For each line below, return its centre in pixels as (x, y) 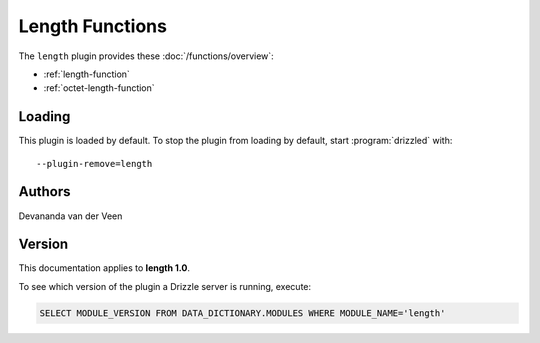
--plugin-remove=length (94, 163)
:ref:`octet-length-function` (99, 88)
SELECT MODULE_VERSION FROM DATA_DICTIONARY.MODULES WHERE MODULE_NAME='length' (242, 313)
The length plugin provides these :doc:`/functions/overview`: (146, 56)
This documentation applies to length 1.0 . (104, 268)
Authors (44, 191)
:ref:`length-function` (86, 74)
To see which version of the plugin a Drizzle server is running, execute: (165, 286)
